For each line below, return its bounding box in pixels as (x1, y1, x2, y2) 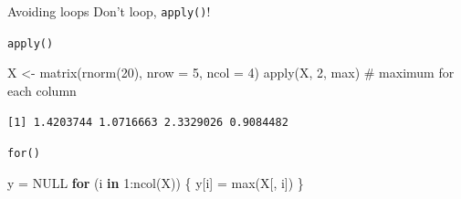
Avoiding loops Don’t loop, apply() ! (7, 2, 211, 20)
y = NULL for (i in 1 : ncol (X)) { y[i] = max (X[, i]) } (7, 173, 304, 192)
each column (7, 80, 77, 99)
